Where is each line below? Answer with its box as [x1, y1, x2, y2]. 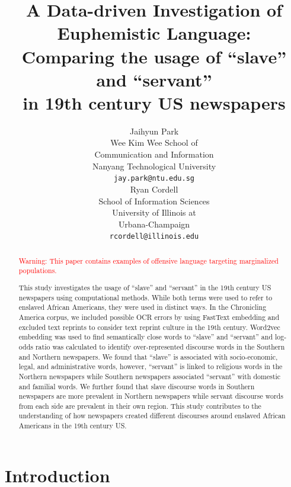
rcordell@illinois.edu [109, 232, 199, 241]
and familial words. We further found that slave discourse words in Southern [18, 381, 255, 391]
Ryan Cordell [130, 182, 178, 195]
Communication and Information [94, 148, 214, 161]
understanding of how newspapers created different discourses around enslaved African [18, 411, 286, 421]
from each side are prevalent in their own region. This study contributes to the [18, 401, 261, 411]
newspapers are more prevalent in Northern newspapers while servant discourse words [18, 391, 283, 401]
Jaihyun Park [129, 124, 179, 137]
